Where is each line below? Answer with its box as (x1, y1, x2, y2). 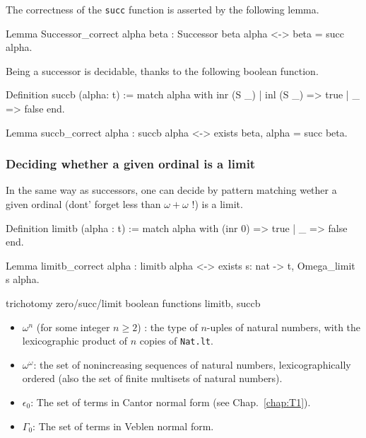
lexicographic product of (22, 333, 128, 348)
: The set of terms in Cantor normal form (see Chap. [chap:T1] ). (30, 395, 311, 410)
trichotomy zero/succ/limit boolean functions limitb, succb (6, 296, 261, 310)
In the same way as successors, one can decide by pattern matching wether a (6, 183, 337, 197)
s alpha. (6, 272, 40, 287)
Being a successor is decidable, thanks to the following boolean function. (6, 63, 319, 78)
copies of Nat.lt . (139, 333, 213, 348)
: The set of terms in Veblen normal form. (33, 418, 214, 433)
